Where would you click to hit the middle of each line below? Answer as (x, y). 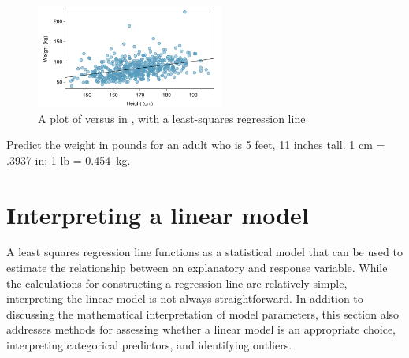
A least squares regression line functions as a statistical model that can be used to (204, 252)
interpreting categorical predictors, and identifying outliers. (149, 345)
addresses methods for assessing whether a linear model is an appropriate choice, (201, 329)
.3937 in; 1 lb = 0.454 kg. (69, 160)
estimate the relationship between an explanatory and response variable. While (197, 268)
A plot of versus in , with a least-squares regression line (172, 118)
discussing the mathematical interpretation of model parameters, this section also (203, 313)
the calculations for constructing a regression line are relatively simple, (177, 283)
